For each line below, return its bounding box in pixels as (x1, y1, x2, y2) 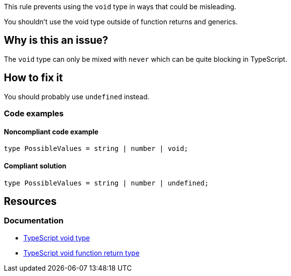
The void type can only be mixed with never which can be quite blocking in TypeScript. (4, 55, 288, 63)
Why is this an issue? (4, 34, 108, 47)
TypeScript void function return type (23, 248, 140, 257)
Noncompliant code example (4, 127, 99, 136)
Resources (4, 195, 57, 207)
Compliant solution (4, 161, 67, 170)
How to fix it (4, 72, 63, 84)
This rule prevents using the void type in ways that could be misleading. (4, 2, 237, 11)
